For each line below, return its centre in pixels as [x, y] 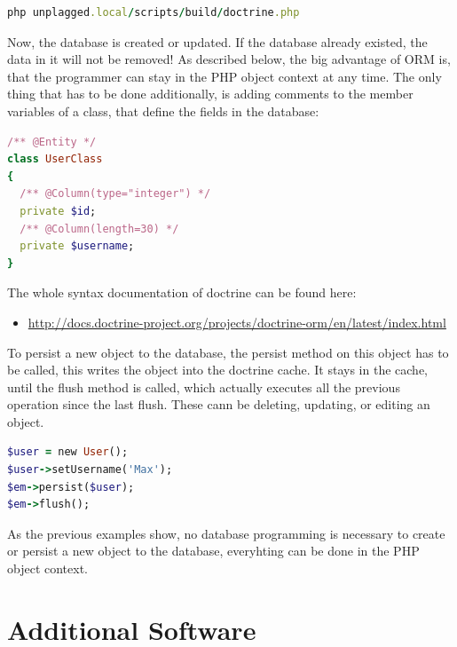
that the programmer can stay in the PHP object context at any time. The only [225, 76]
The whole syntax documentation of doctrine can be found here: [182, 292]
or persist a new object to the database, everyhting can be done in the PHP [213, 551]
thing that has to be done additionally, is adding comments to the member [210, 94]
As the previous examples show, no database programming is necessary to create [226, 533]
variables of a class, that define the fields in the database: [163, 110]
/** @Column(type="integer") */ [115, 194]
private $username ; [77, 246]
